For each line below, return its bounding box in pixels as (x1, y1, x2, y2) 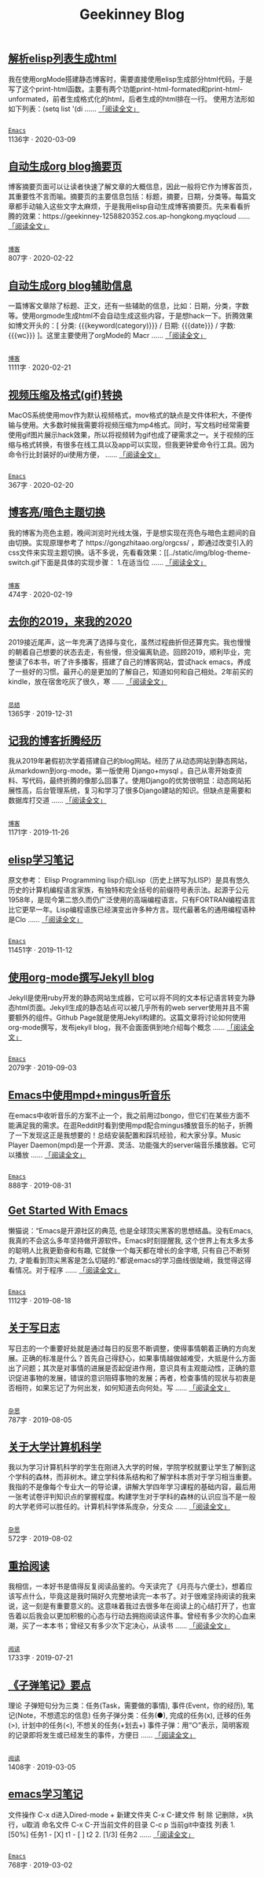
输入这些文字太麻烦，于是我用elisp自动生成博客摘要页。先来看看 (35, 202, 244, 211)
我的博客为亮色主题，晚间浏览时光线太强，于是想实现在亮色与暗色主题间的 (8, 528, 249, 537)
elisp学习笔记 (8, 853, 74, 866)
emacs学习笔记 (8, 1787, 83, 1801)
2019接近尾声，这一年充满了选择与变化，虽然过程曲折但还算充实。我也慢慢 (8, 637, 251, 647)
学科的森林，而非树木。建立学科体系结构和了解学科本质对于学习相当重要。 (14, 1472, 256, 1482)
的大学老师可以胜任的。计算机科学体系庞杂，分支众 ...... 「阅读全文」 (8, 1502, 231, 1511)
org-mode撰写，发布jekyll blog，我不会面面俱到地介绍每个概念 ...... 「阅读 (8, 1023, 247, 1032)
